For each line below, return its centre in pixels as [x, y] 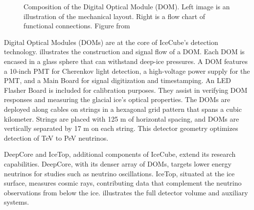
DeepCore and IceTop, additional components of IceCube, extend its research [120, 154]
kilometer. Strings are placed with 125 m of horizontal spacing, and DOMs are [122, 118]
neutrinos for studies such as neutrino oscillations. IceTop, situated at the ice [119, 173]
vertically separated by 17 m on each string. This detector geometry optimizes [121, 128]
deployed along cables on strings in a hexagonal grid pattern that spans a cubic [123, 109]
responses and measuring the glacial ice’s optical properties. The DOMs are [117, 99]
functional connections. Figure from [77, 26]
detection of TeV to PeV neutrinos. [56, 137]
